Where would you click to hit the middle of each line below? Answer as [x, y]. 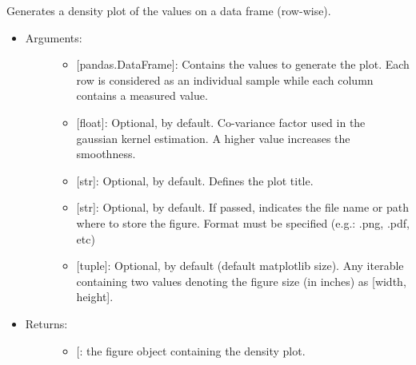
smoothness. [106, 154]
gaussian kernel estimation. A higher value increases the [213, 138]
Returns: [46, 323]
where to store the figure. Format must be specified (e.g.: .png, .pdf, [243, 222]
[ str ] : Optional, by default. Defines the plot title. [195, 180]
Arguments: [54, 37]
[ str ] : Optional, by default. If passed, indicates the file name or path [242, 207]
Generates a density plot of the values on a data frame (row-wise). [169, 10]
